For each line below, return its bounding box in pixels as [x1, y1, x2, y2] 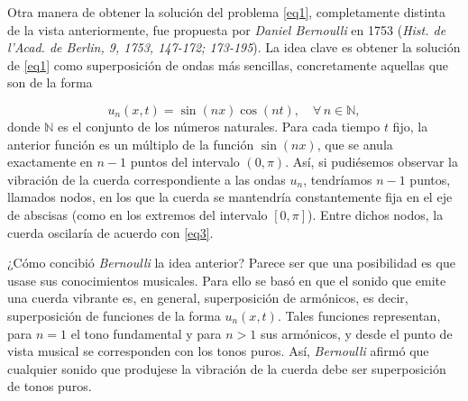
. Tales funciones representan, [277, 305, 441, 324]
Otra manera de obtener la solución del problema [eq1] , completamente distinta [7, 3, 446, 21]
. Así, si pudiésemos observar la [285, 152, 458, 171]
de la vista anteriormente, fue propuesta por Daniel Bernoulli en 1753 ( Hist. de [7, 20, 446, 39]
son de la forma [7, 73, 93, 92]
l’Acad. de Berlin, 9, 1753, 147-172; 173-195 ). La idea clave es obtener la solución [7, 38, 461, 57]
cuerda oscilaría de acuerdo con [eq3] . [7, 223, 214, 242]
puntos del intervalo [130, 152, 240, 171]
